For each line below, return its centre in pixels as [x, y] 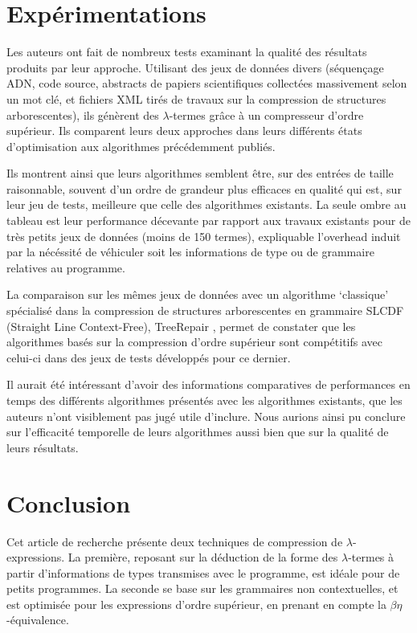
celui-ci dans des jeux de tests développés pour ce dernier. [149, 357]
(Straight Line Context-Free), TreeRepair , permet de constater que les [181, 326]
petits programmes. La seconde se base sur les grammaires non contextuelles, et [202, 588]
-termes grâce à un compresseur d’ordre [266, 114]
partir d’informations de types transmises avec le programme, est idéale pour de [203, 572]
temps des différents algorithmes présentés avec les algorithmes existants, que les [204, 400]
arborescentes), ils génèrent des [83, 114]
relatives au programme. [66, 267]
